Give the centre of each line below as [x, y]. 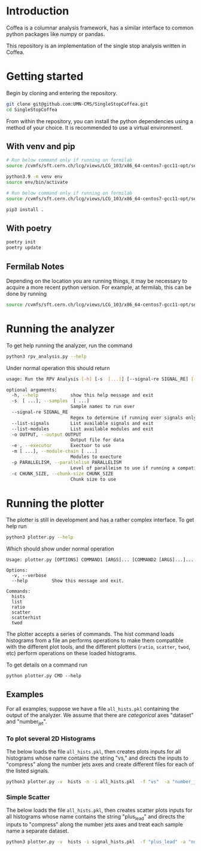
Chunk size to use [93, 479]
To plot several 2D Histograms [51, 739]
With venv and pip [41, 146]
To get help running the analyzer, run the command [69, 345]
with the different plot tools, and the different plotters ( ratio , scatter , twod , [98, 647]
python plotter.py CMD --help [44, 676]
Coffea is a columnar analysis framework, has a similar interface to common [100, 28]
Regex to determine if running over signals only [133, 418]
